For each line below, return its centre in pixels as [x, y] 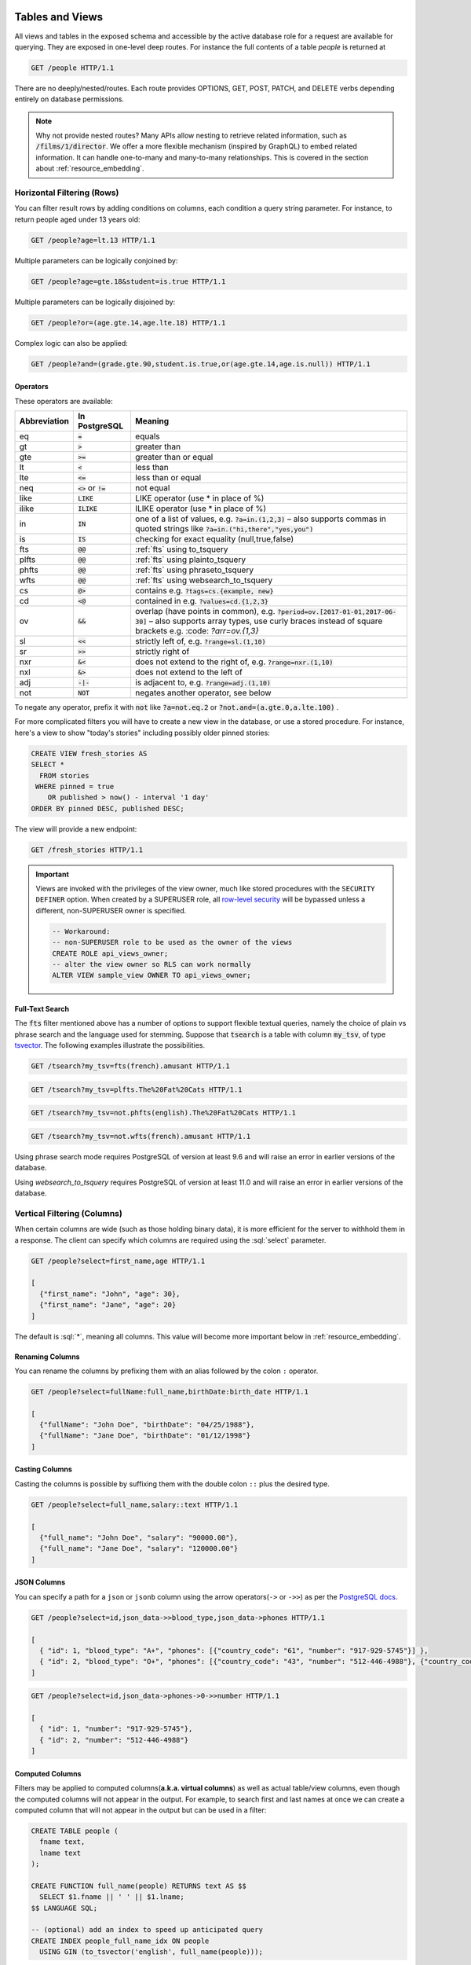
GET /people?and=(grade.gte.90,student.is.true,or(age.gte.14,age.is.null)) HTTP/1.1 [201, 364]
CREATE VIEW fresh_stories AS [89, 753]
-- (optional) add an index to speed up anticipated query [147, 1930]
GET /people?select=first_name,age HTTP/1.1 [118, 1261]
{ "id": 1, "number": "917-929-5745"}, [116, 1729]
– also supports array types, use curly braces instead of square [266, 621]
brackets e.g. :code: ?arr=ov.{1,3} [197, 631]
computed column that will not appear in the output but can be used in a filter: [141, 1810]
